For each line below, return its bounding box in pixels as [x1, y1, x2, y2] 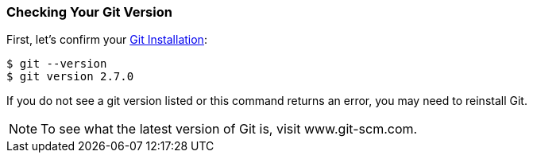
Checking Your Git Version [6, 4, 172, 20]
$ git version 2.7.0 [6, 70, 134, 83]
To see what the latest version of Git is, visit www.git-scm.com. [41, 121, 418, 138]
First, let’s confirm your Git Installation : [6, 33, 207, 47]
